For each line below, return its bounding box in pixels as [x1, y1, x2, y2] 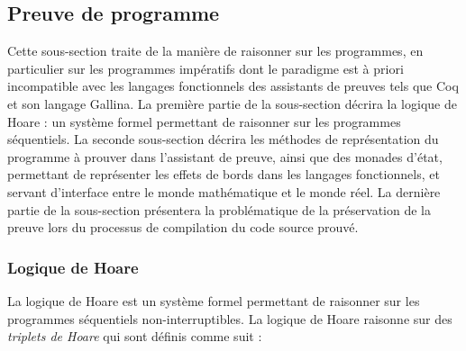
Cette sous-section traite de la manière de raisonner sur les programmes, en [7, 41, 424, 60]
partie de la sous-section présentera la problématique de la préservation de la [7, 200, 431, 219]
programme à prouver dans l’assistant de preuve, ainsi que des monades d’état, [7, 147, 443, 166]
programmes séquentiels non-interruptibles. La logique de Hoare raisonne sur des [7, 309, 452, 328]
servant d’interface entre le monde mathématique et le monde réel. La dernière [7, 182, 441, 201]
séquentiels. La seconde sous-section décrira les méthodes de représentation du [7, 130, 439, 148]
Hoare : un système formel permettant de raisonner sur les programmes [7, 112, 401, 130]
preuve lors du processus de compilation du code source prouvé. [7, 218, 359, 237]
